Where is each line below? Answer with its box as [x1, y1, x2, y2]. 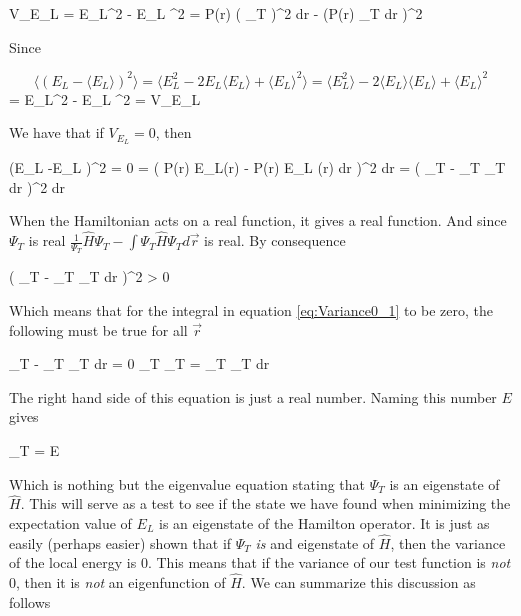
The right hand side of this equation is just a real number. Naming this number [9, 386, 497, 407]
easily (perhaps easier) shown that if [9, 532, 232, 553]
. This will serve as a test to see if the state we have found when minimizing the [20, 493, 511, 514]
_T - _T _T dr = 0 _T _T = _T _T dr [9, 353, 270, 374]
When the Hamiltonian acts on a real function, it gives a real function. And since [9, 210, 507, 231]
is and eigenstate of [255, 532, 375, 553]
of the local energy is [9, 552, 137, 573]
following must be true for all [9, 319, 188, 340]
